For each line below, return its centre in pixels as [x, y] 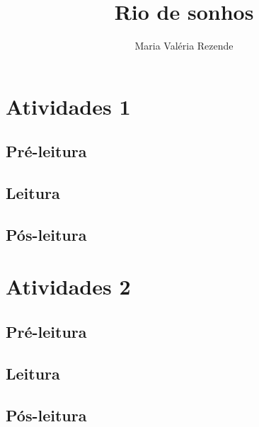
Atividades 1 [68, 106]
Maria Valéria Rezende [184, 46]
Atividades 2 [68, 286]
